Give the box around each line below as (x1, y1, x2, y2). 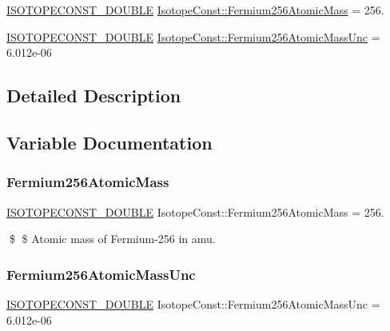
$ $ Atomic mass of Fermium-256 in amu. (9, 230, 216, 247)
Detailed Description (6, 83, 181, 108)
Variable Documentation (6, 130, 213, 154)
